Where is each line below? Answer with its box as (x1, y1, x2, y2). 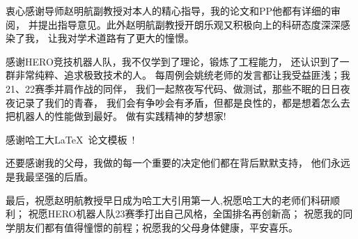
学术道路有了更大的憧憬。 (77, 31, 194, 45)
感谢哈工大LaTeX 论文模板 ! (6, 132, 135, 146)
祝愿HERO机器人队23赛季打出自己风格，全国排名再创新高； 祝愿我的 (28, 206, 343, 221)
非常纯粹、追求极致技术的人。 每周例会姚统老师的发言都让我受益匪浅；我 (15, 68, 350, 82)
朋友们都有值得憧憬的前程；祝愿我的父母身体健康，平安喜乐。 (15, 219, 298, 234)
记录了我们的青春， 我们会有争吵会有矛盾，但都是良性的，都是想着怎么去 (15, 95, 350, 109)
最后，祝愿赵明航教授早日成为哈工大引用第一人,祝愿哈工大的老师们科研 (6, 192, 330, 207)
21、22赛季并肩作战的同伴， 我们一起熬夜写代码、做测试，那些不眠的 (6, 81, 321, 95)
